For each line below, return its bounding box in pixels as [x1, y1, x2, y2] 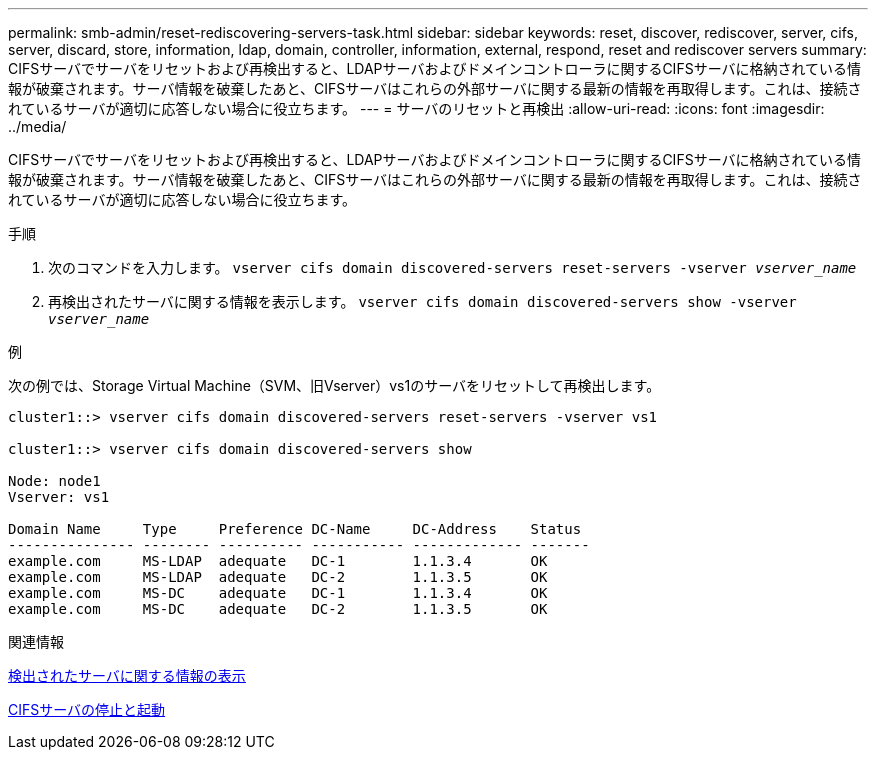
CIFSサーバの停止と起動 [8, 701, 166, 718]
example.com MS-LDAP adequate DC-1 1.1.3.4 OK [8, 553, 548, 569]
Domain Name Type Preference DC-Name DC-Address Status [8, 521, 582, 537]
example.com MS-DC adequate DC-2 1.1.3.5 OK [8, 601, 548, 617]
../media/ [8, 118, 67, 135]
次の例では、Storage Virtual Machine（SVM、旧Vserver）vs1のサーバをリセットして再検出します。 [8, 377, 661, 394]
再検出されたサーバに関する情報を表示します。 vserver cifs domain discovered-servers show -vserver [48, 293, 797, 310]
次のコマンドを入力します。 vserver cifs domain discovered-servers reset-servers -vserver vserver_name [48, 259, 857, 276]
